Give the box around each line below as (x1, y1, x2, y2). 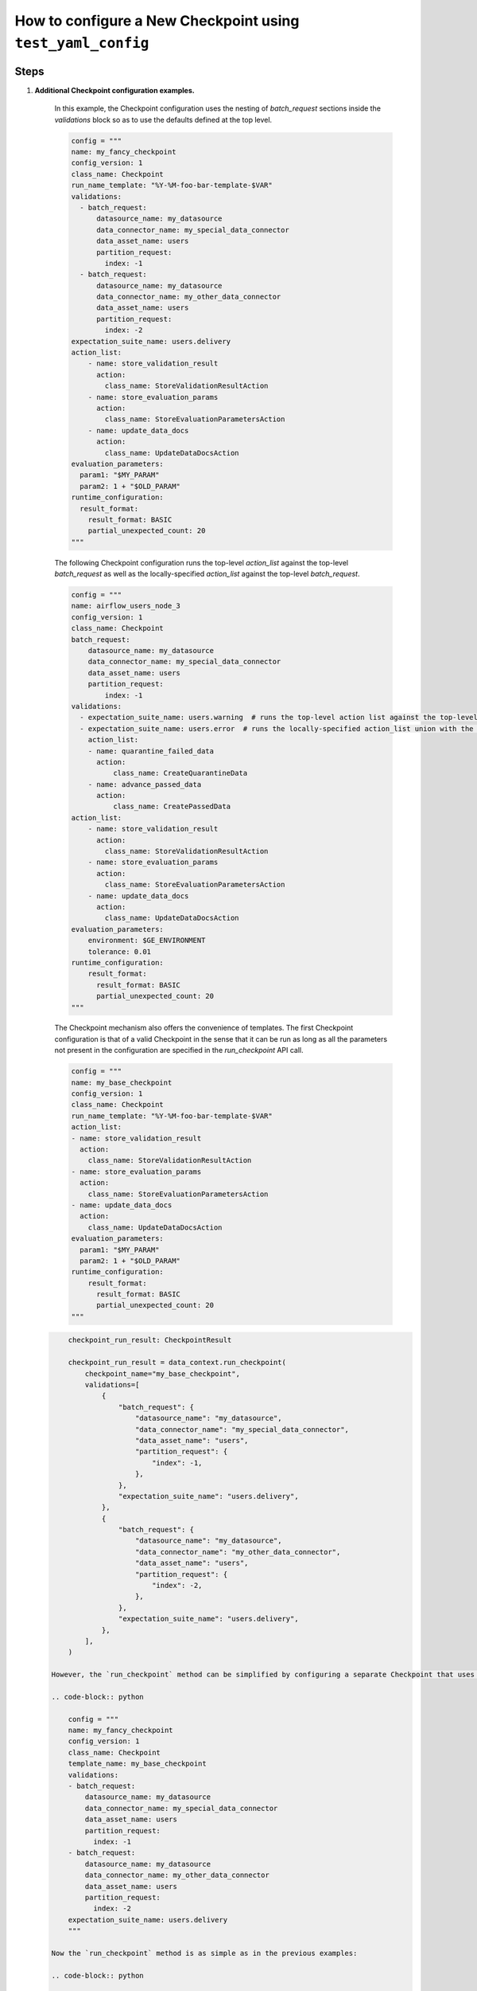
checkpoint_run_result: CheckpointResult (68, 1336, 232, 1345)
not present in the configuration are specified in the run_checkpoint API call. (54, 1046, 304, 1055)
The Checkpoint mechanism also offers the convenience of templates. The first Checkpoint (54, 1023, 354, 1033)
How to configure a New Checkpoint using (14, 12, 300, 29)
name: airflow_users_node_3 (71, 601, 180, 611)
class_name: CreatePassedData (112, 802, 231, 812)
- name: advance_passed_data (87, 780, 202, 788)
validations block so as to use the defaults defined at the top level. (54, 115, 273, 124)
